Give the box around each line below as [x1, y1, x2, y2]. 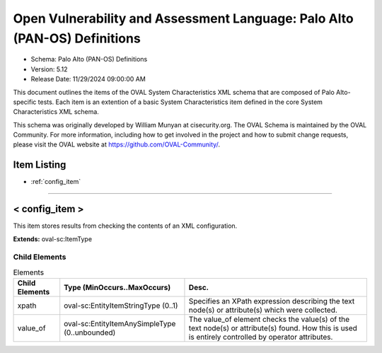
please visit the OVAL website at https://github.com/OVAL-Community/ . [13, 140, 221, 149]
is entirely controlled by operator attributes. [188, 332, 333, 342]
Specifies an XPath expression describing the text [188, 296, 355, 306]
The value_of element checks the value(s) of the [188, 315, 350, 325]
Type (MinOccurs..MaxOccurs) [64, 283, 171, 293]
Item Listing [13, 159, 66, 171]
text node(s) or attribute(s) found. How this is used [188, 323, 357, 333]
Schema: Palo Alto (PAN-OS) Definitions [30, 55, 148, 64]
